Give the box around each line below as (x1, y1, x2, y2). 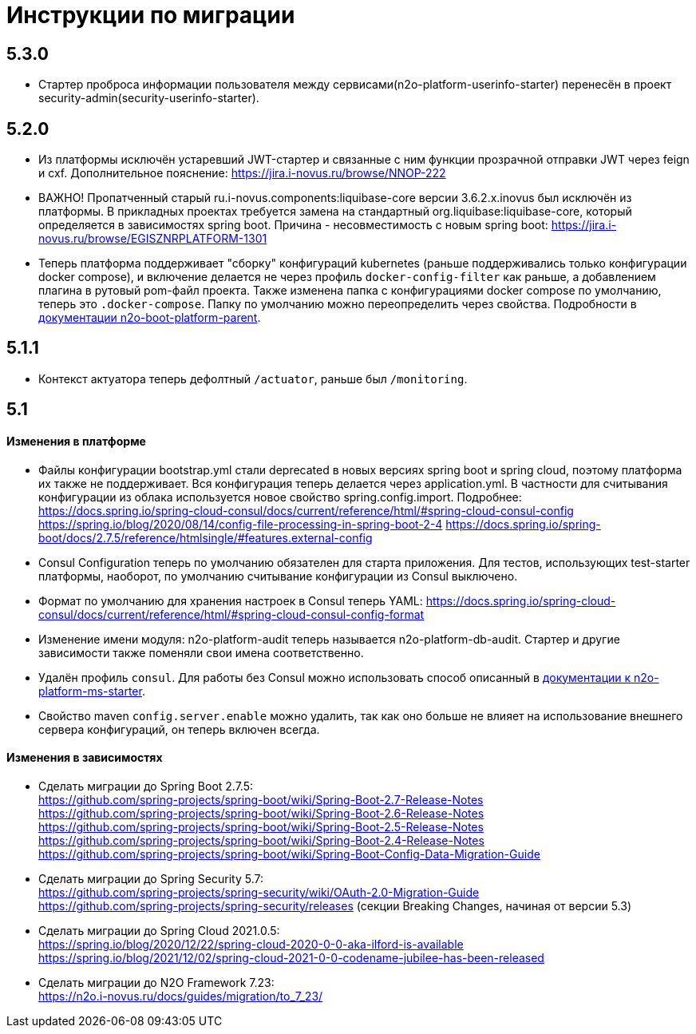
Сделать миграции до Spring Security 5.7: (38, 871, 263, 885)
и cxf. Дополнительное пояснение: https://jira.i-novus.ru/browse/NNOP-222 (38, 166, 446, 180)
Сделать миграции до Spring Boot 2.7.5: (38, 778, 254, 793)
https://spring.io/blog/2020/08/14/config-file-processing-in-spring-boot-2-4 (38, 517, 443, 531)
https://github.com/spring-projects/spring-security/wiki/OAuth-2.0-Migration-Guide (38, 885, 480, 899)
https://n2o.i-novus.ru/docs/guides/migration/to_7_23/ (38, 988, 323, 1003)
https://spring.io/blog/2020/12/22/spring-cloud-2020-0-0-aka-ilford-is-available (38, 937, 464, 951)
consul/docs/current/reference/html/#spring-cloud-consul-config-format (38, 607, 425, 621)
